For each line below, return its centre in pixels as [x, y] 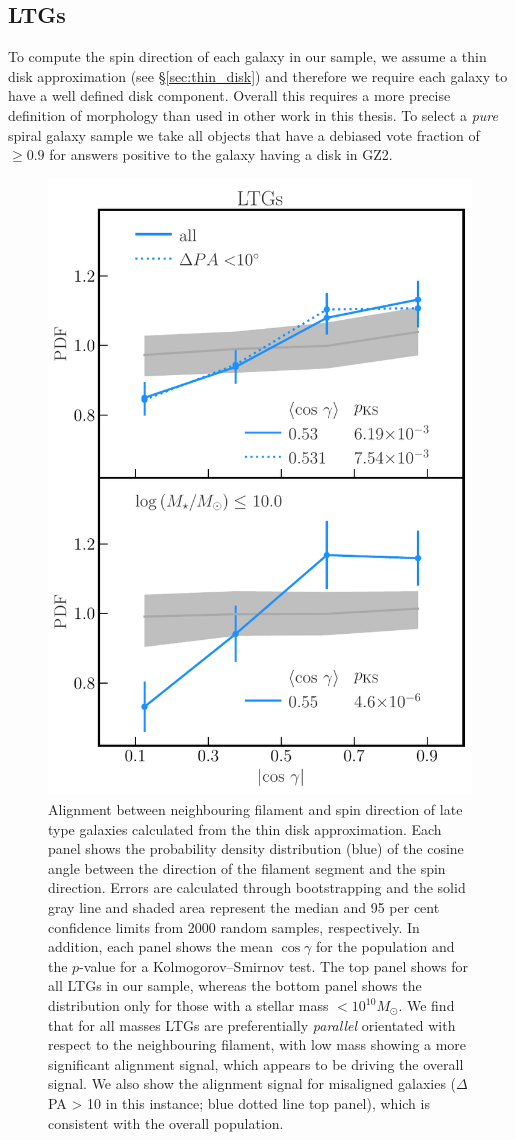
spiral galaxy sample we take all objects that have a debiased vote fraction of [244, 134]
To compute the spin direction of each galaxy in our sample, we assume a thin [247, 56]
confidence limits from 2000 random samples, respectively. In [234, 926]
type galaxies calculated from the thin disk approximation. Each [245, 828]
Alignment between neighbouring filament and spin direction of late [255, 809]
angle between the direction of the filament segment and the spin [247, 867]
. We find [426, 1005]
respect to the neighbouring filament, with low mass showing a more [257, 1044]
